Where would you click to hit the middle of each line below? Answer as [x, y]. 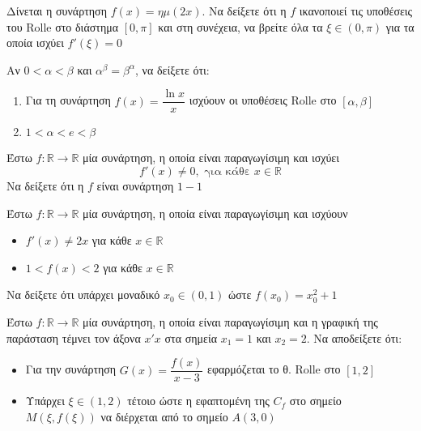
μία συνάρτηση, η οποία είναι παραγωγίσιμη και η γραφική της [230, 322]
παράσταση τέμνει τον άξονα [74, 337]
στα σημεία [191, 337]
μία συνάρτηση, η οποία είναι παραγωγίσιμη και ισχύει [211, 158]
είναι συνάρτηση [135, 186]
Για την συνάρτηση [71, 369]
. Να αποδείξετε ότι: [354, 337]
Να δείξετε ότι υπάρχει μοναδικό [83, 294]
